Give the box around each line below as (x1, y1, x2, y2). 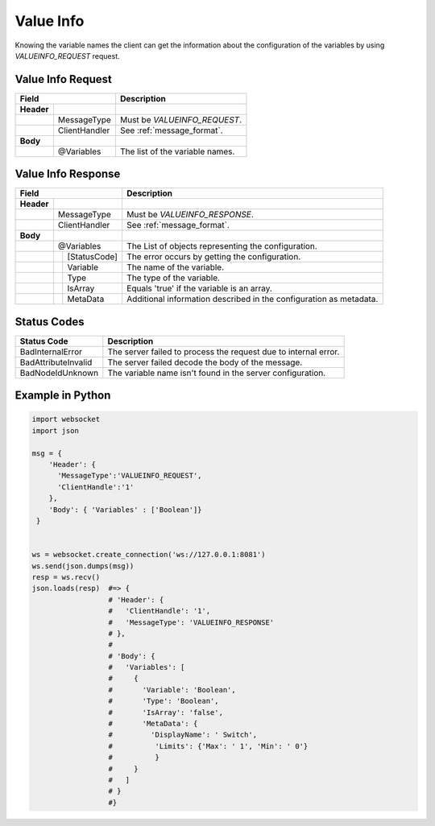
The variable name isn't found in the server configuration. (107, 367, 326, 378)
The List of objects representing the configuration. (126, 241, 317, 252)
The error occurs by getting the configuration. (126, 251, 301, 262)
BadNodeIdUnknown (19, 367, 99, 378)
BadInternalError (19, 346, 82, 357)
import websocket (31, 415, 101, 424)
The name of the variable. (126, 262, 225, 273)
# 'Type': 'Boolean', (108, 696, 219, 706)
